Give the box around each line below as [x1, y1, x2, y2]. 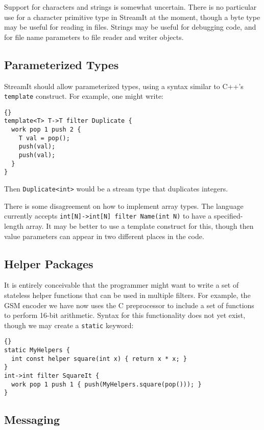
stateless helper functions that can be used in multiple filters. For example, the [4, 289, 251, 300]
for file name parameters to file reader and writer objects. [4, 31, 184, 42]
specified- [213, 210, 243, 221]
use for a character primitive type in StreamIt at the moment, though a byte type [4, 11, 260, 22]
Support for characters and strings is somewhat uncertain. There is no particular [4, 2, 257, 12]
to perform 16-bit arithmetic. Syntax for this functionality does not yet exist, [4, 310, 246, 320]
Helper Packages [4, 255, 93, 271]
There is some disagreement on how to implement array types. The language [4, 200, 244, 211]
